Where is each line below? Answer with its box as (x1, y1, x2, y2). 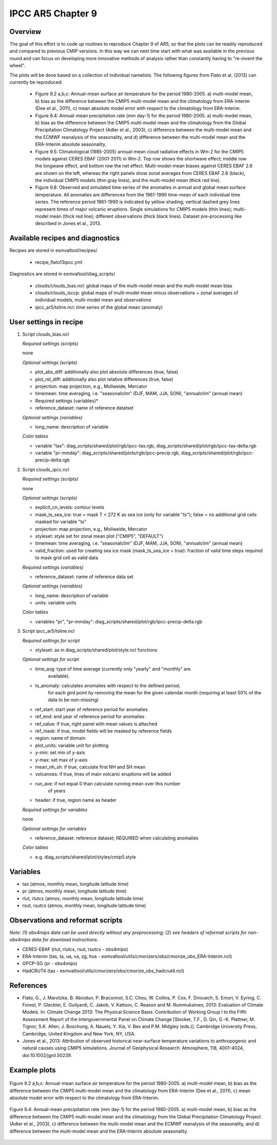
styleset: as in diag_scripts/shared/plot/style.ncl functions (35, 647, 157, 653)
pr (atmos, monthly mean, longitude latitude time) (22, 888, 127, 894)
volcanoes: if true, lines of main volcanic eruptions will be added (35, 771, 171, 777)
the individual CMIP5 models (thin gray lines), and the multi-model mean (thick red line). (35, 177, 221, 184)
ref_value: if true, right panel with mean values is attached (35, 721, 157, 727)
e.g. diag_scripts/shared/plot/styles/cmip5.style (35, 854, 136, 860)
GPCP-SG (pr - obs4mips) (22, 960, 78, 967)
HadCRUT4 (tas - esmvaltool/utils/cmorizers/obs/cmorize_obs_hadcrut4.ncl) (22, 968, 185, 974)
